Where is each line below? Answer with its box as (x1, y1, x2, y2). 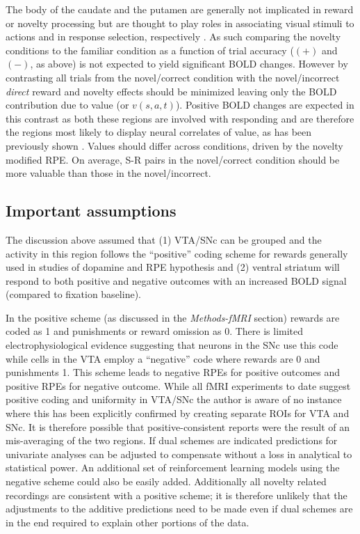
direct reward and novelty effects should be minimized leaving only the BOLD (6, 84, 337, 98)
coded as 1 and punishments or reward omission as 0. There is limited (6, 324, 304, 338)
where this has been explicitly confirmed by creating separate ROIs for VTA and (6, 406, 350, 421)
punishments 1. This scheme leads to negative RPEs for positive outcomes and (6, 365, 341, 379)
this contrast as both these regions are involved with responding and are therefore (6, 111, 354, 125)
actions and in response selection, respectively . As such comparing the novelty (6, 29, 341, 44)
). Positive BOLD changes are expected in (175, 97, 354, 112)
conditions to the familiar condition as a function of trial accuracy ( (6, 42, 294, 57)
